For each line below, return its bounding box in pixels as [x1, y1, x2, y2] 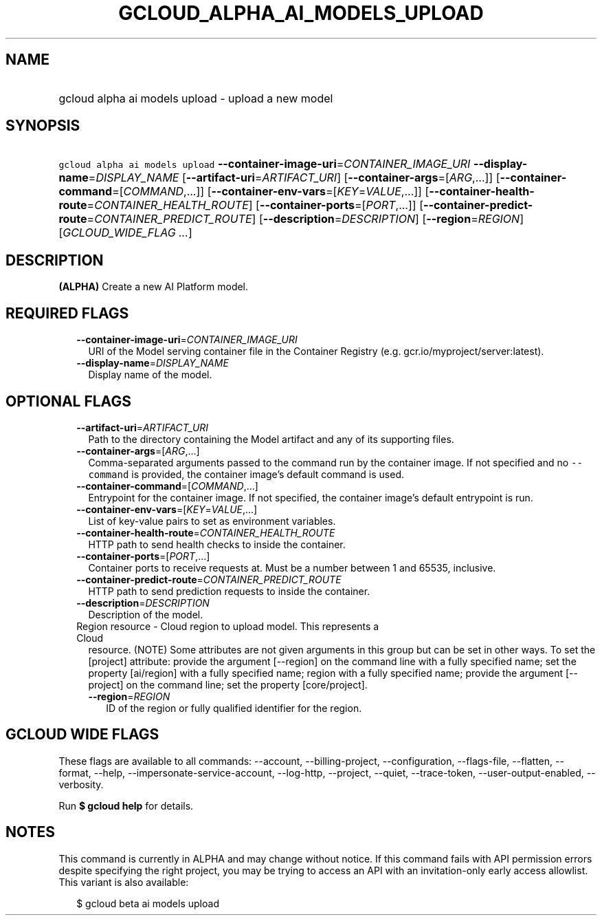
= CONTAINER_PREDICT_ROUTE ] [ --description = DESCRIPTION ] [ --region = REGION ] [87, 212, 524, 226]
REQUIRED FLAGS [5, 304, 129, 322]
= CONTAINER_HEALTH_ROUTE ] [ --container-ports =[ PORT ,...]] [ [87, 198, 423, 213]
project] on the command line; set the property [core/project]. [88, 678, 368, 691]
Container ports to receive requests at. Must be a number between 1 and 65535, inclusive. [88, 561, 496, 574]
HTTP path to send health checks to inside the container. [88, 538, 346, 550]
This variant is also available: [58, 876, 189, 888]
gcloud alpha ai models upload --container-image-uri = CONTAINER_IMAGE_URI [58, 157, 471, 171]
